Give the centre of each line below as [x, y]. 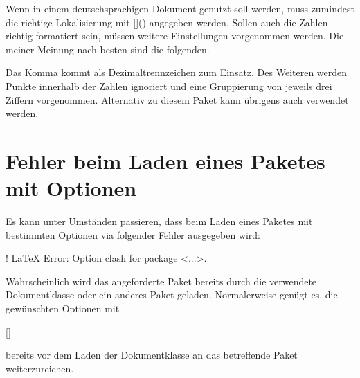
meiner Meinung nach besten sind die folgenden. [108, 49]
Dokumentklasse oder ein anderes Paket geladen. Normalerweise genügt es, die [172, 295]
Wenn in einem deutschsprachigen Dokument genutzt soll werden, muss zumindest [180, 8]
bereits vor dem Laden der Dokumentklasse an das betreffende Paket [152, 355]
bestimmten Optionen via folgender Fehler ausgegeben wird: [133, 234]
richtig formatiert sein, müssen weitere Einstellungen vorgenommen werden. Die [175, 36]
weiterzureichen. [40, 368]
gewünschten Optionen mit [63, 308]
